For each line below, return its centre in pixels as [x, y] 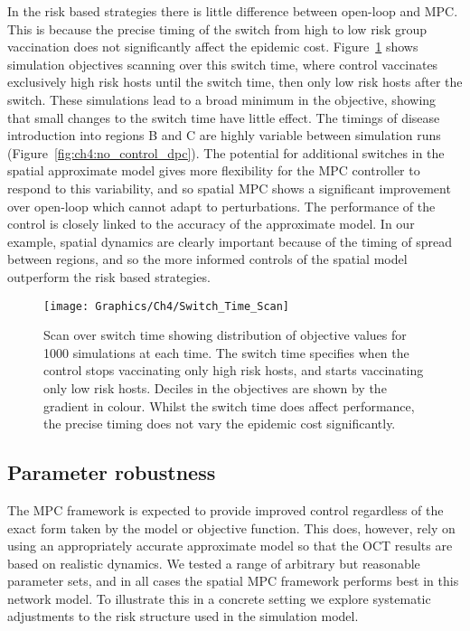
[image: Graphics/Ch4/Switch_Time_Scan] [167, 306]
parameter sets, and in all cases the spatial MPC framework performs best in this [233, 581]
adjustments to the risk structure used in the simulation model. [183, 616]
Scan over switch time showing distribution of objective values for [225, 335]
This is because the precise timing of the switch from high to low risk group [217, 28]
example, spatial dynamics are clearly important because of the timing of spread [230, 241]
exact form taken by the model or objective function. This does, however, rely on [231, 527]
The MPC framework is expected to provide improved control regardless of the [226, 509]
